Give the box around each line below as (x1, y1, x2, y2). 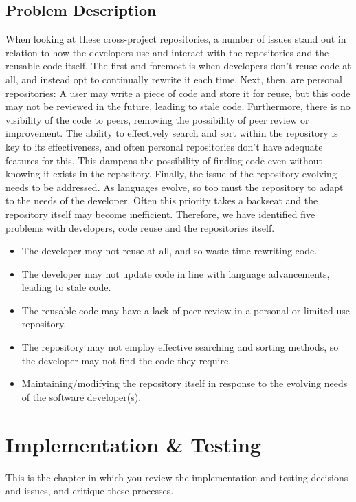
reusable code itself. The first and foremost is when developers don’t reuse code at (5, 58, 351, 73)
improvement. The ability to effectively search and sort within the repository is (5, 126, 338, 140)
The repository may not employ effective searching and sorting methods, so (21, 340, 339, 354)
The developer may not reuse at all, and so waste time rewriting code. (21, 243, 318, 258)
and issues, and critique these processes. (5, 483, 174, 498)
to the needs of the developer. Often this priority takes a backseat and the (5, 193, 318, 208)
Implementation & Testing (5, 430, 261, 458)
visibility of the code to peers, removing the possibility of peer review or (5, 112, 309, 127)
